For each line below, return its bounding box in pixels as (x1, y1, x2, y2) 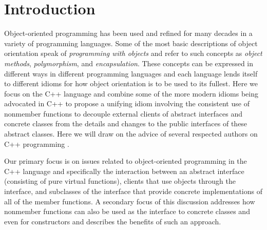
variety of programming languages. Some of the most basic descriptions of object (4, 37, 258, 48)
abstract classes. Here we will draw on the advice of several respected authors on (4, 128, 258, 139)
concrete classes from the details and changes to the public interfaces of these (4, 118, 247, 129)
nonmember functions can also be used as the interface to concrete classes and (4, 206, 250, 217)
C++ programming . (4, 138, 69, 149)
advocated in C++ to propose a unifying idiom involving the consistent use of (4, 98, 250, 109)
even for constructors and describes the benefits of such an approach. (4, 216, 221, 226)
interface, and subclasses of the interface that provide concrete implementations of (4, 186, 262, 197)
